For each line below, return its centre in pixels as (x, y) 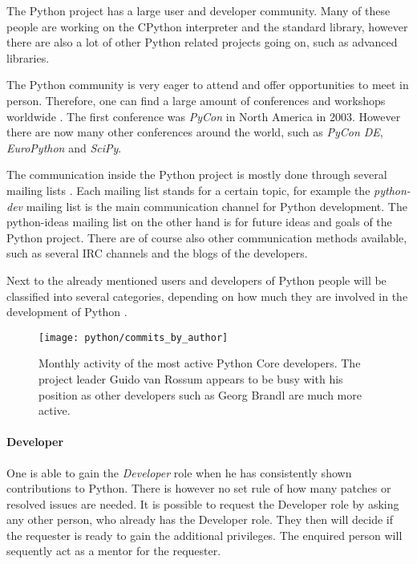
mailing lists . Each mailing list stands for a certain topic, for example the (188, 190)
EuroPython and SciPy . (64, 147)
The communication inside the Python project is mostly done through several (197, 174)
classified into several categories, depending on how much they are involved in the (207, 296)
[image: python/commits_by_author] (134, 337)
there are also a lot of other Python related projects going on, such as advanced (202, 42)
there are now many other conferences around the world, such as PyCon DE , (195, 132)
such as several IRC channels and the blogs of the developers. (157, 253)
